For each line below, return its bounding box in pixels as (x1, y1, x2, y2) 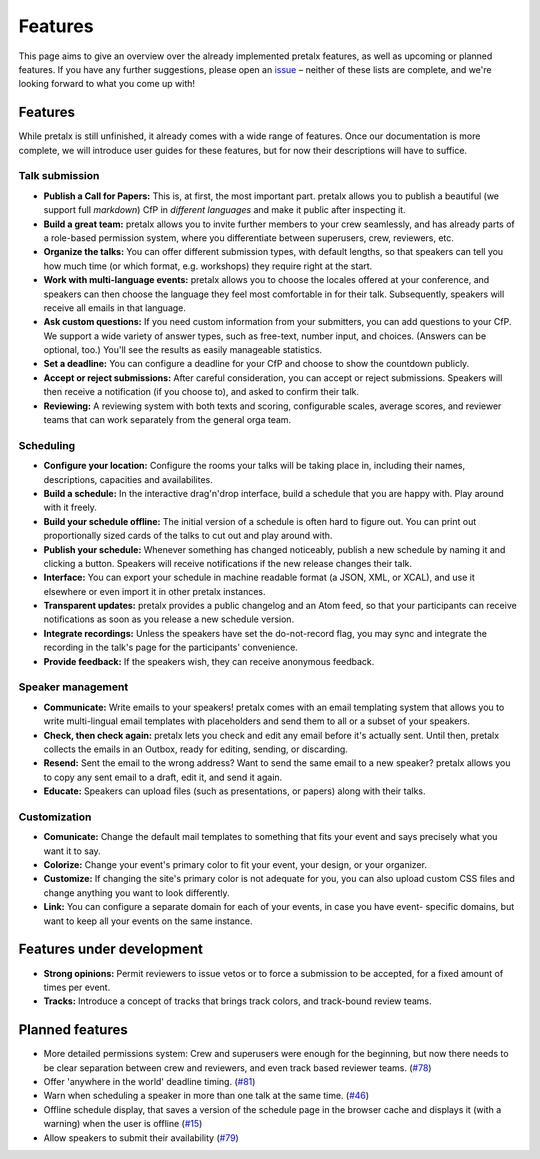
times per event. (43, 981, 111, 993)
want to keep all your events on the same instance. (43, 915, 254, 927)
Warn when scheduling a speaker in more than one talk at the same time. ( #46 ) (43, 1090, 370, 1102)
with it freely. (43, 501, 97, 514)
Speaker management (18, 680, 129, 694)
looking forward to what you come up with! (18, 78, 195, 90)
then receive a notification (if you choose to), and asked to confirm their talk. (43, 386, 360, 398)
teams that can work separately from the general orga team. (43, 414, 292, 426)
